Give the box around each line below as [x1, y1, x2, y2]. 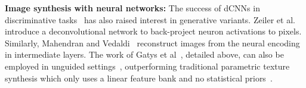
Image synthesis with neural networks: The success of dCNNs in [5, 2, 260, 14]
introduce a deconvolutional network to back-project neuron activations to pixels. [5, 25, 302, 37]
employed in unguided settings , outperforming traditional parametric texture [5, 59, 290, 72]
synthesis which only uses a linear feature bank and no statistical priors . [5, 71, 273, 84]
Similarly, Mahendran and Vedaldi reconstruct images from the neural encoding [5, 36, 300, 49]
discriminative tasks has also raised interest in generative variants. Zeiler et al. [5, 13, 295, 26]
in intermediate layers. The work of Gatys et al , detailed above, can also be [5, 48, 284, 61]
